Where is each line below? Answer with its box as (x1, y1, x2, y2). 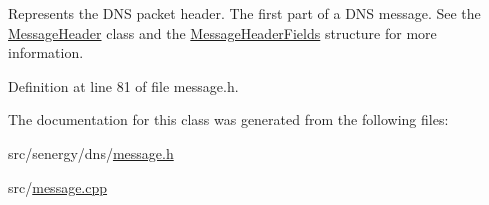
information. (8, 42, 84, 63)
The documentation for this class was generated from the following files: (8, 109, 449, 130)
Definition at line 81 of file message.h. (8, 75, 239, 96)
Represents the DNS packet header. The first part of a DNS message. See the (8, 3, 481, 23)
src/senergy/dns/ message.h (8, 142, 174, 163)
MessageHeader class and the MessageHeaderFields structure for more (8, 22, 437, 43)
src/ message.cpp (8, 176, 108, 197)
